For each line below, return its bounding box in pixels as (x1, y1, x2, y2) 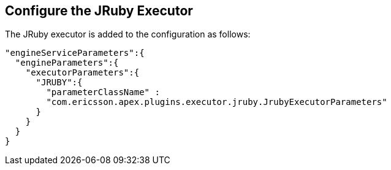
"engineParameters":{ (15, 58, 119, 68)
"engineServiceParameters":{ (5, 48, 145, 58)
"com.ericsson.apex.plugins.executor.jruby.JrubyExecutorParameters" (46, 97, 387, 107)
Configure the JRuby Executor (5, 3, 193, 18)
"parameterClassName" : (46, 87, 160, 98)
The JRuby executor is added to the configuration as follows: (5, 29, 251, 40)
